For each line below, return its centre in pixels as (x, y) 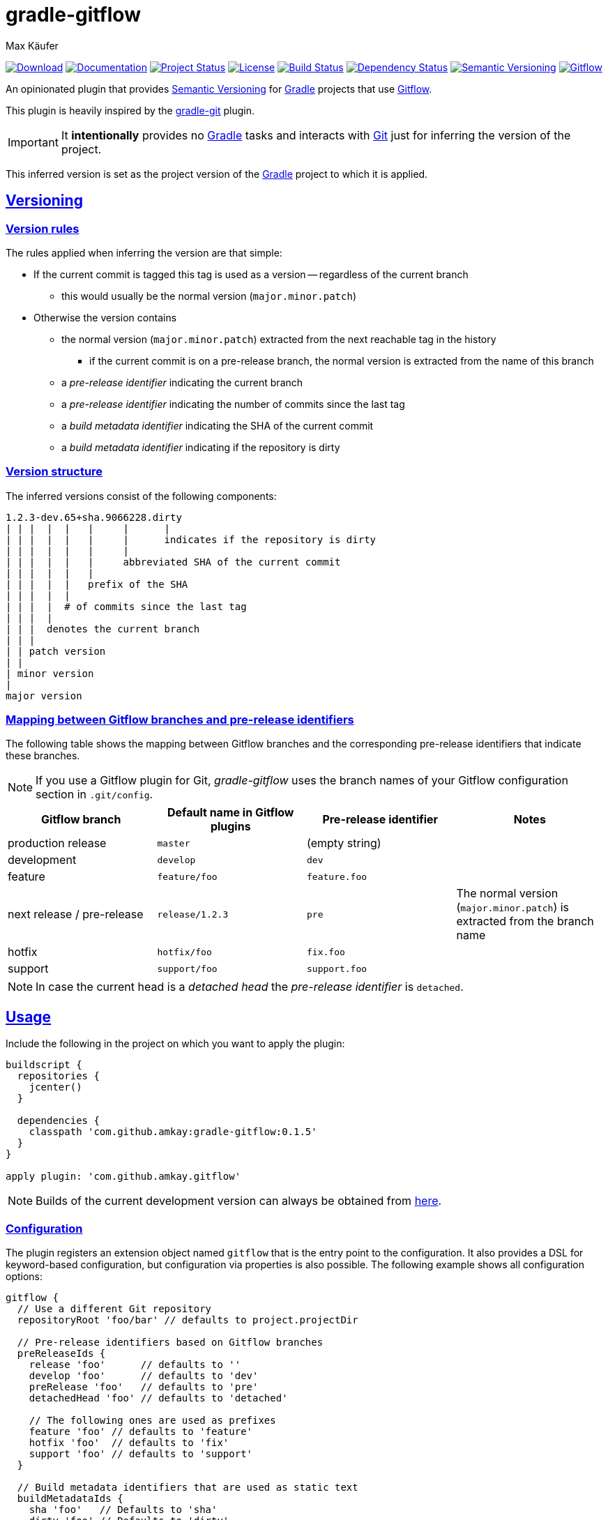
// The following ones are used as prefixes (152, 1421)
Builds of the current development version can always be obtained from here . (239, 1201)
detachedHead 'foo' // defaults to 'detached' (158, 1398)
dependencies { (58, 1121)
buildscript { (44, 1065)
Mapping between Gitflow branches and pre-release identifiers (180, 720)
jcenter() (55, 1087)
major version (44, 696)
